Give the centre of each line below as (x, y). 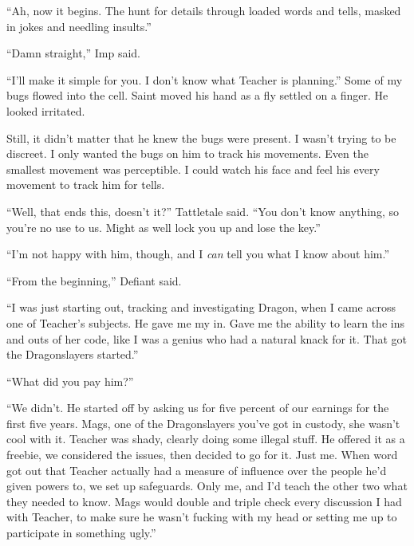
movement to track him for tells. (86, 185)
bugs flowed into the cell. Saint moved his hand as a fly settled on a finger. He (197, 95)
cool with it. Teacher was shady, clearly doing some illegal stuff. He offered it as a (206, 439)
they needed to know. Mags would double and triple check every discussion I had (204, 501)
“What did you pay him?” (70, 381)
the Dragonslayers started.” (73, 354)
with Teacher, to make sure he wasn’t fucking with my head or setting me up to (202, 517)
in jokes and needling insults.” (79, 26)
